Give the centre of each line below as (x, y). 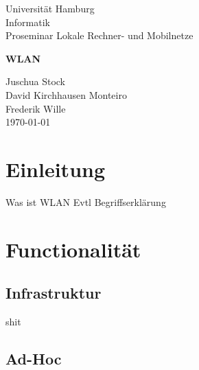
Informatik (28, 22)
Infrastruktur (54, 293)
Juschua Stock (35, 81)
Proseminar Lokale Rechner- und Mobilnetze (99, 35)
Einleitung (56, 169)
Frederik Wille (36, 108)
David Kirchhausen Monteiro (66, 94)
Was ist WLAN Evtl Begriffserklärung (86, 201)
